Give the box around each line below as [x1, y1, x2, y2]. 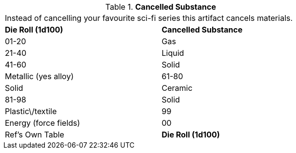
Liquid [161, 48, 184, 58]
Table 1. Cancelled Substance [105, 2, 216, 12]
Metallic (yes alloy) [5, 71, 74, 81]
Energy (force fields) [5, 118, 80, 128]
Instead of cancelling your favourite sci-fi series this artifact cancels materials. [5, 13, 293, 23]
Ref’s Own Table [5, 130, 64, 139]
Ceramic [161, 83, 193, 93]
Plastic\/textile [5, 106, 57, 116]
